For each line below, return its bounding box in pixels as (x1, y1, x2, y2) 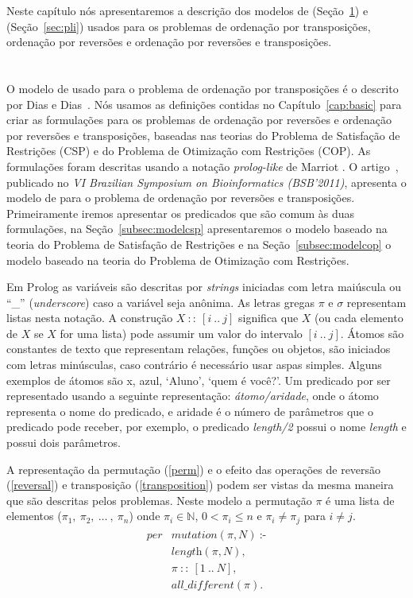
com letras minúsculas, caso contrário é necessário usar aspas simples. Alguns (6, 356, 382, 373)
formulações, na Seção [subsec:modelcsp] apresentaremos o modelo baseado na (6, 220, 388, 237)
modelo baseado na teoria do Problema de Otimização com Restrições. (6, 251, 349, 268)
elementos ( (6, 507, 62, 524)
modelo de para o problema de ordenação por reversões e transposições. (6, 189, 355, 206)
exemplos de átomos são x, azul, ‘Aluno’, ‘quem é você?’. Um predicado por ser (6, 371, 391, 388)
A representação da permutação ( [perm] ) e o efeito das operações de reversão (6, 460, 381, 477)
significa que (238, 309, 299, 326)
